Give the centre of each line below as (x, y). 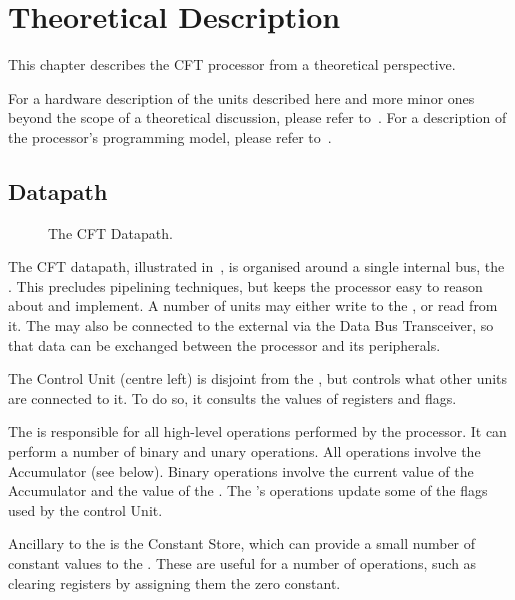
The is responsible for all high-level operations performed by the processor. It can (257, 431)
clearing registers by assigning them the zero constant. (174, 582)
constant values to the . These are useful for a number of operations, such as (242, 563)
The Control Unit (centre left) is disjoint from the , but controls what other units (258, 378)
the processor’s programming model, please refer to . (170, 136)
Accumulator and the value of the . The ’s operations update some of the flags (248, 490)
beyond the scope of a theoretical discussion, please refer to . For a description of (257, 117)
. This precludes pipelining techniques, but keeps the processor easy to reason (245, 285)
